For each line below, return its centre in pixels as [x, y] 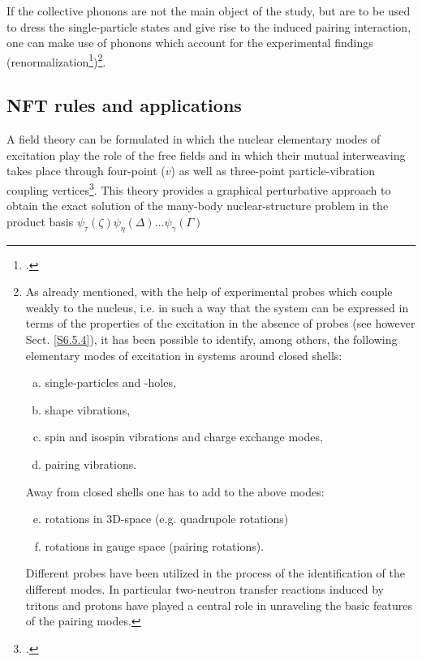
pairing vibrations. [91, 464]
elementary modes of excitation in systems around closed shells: [184, 355]
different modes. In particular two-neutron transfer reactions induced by [205, 588]
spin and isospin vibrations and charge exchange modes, [184, 437]
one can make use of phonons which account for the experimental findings [190, 43]
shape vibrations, [88, 409]
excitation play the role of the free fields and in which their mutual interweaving [206, 155]
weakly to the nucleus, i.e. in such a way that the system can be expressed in [217, 307]
